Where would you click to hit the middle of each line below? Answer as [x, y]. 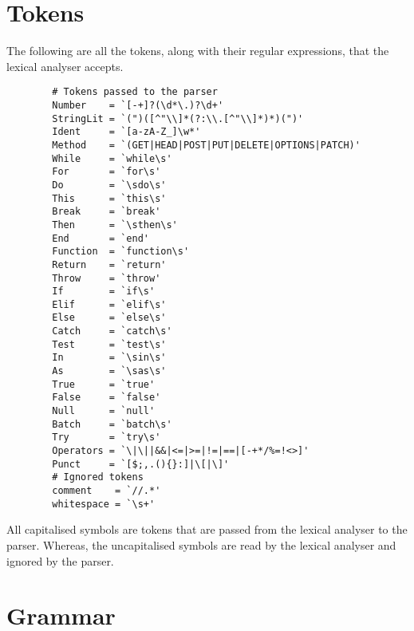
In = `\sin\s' [109, 358]
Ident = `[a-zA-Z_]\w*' [126, 132]
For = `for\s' [106, 172]
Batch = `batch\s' [112, 424]
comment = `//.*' [106, 491]
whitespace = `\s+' [104, 504]
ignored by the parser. [60, 560]
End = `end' [101, 238]
